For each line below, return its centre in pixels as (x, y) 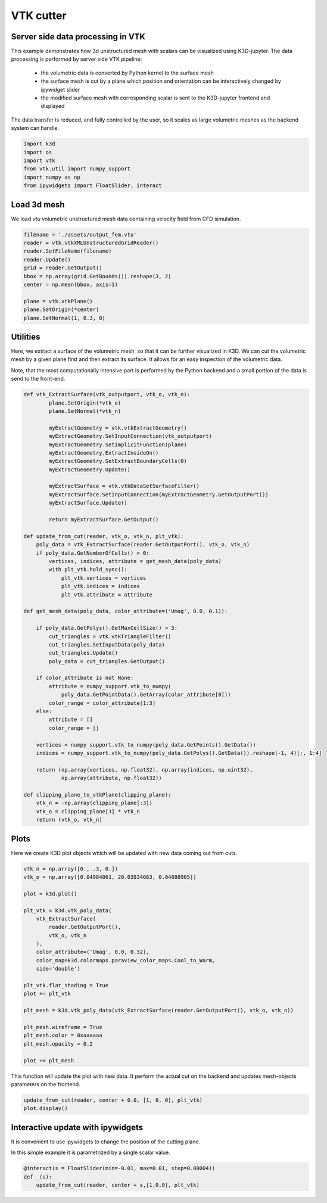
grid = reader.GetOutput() (63, 268)
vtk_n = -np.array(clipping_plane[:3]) (94, 803)
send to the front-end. (38, 379)
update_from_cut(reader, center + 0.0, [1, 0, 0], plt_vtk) (113, 1100)
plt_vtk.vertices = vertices (104, 578)
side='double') (58, 969)
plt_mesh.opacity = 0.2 (58, 1044)
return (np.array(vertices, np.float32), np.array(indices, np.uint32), (144, 770)
